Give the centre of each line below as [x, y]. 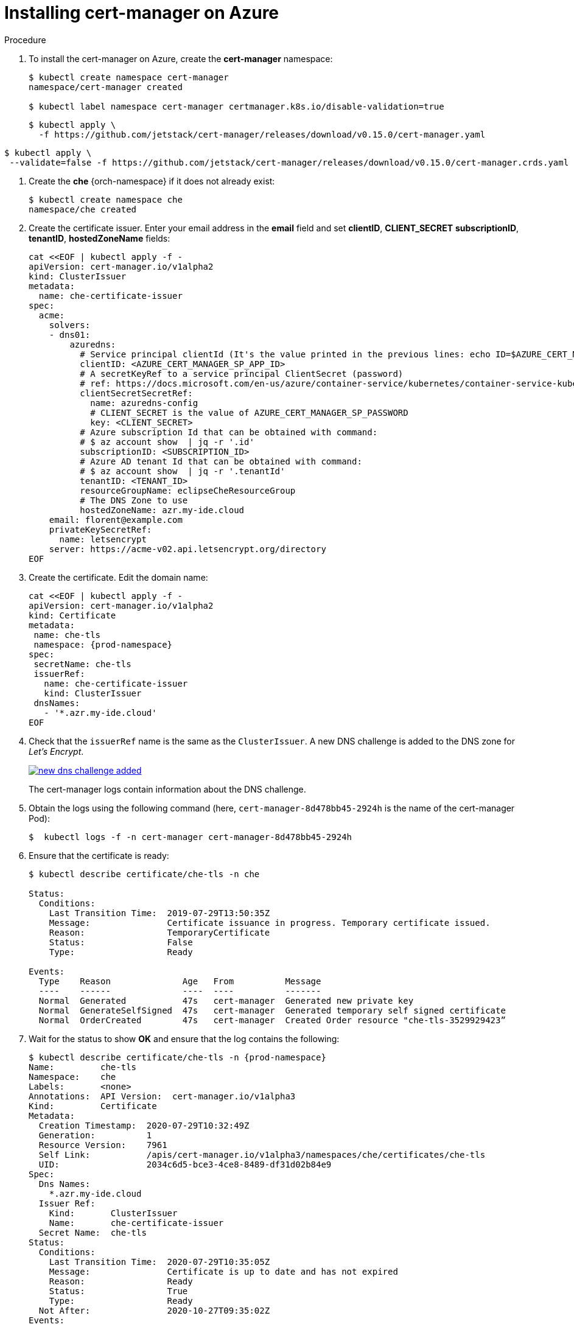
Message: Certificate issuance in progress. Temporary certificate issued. [270, 923]
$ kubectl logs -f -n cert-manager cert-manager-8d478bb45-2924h [191, 837]
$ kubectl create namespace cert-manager [129, 77]
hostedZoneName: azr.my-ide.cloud [162, 510]
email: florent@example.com [116, 520]
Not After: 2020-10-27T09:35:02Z [154, 1310]
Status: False [121, 942]
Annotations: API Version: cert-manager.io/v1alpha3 [162, 1096]
